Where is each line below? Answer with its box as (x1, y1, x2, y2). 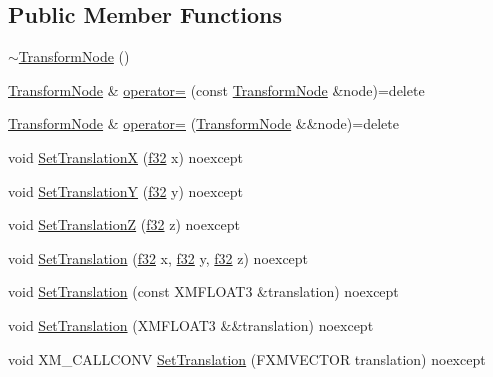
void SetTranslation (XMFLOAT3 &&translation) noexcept (8, 314, 374, 335)
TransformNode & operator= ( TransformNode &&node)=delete (8, 113, 399, 134)
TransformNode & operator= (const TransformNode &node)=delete (8, 79, 425, 100)
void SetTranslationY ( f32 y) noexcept (8, 180, 244, 201)
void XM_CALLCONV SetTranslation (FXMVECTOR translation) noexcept (8, 348, 486, 369)
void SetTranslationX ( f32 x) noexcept (8, 146, 244, 167)
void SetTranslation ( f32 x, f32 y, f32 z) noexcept (8, 247, 309, 268)
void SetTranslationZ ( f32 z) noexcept (8, 214, 240, 235)
